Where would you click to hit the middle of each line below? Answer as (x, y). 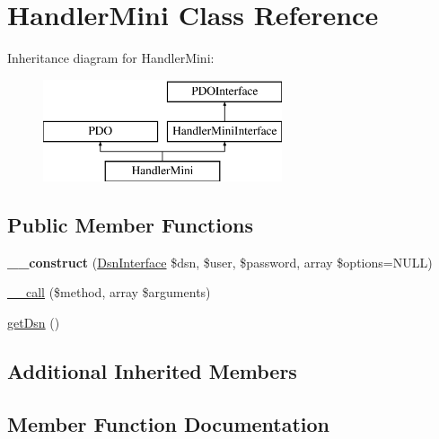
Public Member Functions (130, 225)
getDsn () (34, 323)
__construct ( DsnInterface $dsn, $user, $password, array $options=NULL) (220, 262)
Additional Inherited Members (152, 371)
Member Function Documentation (169, 423)
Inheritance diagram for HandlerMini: (111, 58)
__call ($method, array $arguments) (109, 292)
